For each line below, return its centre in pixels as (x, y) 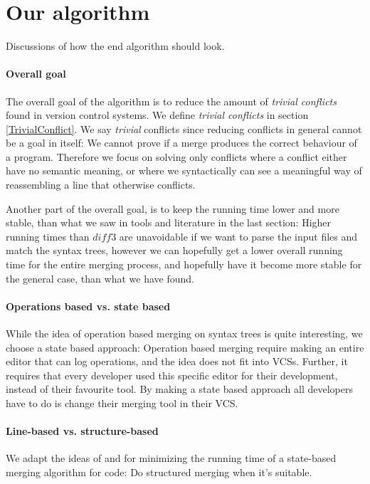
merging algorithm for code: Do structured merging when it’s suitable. (159, 472)
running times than (48, 236)
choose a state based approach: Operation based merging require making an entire (185, 347)
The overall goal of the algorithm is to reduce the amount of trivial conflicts (171, 101)
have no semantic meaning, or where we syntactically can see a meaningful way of (184, 170)
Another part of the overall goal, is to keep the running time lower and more (173, 208)
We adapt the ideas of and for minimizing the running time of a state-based (171, 458)
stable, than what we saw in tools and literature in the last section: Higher (169, 222)
